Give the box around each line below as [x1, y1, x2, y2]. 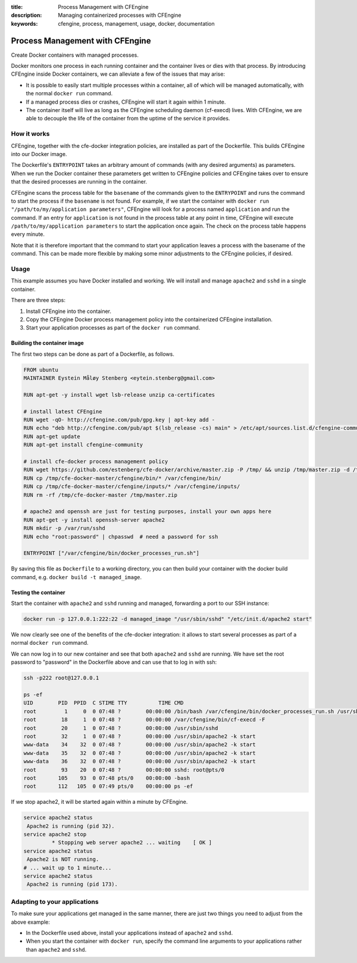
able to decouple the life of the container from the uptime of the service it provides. [26, 115, 230, 122]
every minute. [11, 231, 45, 238]
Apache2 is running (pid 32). [27, 822, 115, 830]
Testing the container [11, 589, 65, 596]
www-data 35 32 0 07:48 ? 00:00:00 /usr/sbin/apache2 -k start [23, 750, 256, 756]
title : [11, 4, 23, 10]
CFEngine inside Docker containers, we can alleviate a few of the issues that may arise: [11, 70, 226, 77]
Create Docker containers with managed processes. [11, 51, 139, 58]
